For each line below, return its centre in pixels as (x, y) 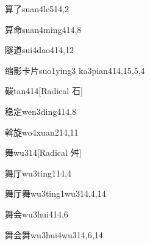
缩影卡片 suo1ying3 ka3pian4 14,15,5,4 (75, 70)
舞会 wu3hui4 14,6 (37, 214)
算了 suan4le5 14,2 (37, 9)
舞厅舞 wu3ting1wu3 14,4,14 (55, 193)
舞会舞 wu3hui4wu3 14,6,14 (54, 234)
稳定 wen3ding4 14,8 (41, 111)
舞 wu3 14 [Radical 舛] (43, 152)
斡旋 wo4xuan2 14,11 (42, 132)
